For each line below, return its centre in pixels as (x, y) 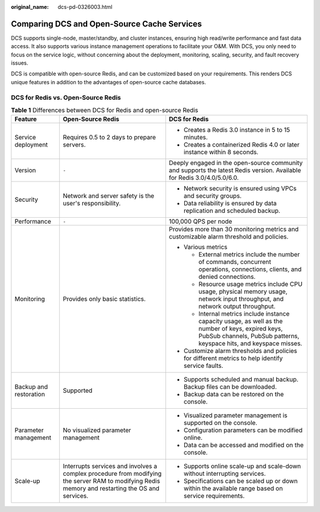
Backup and (31, 387)
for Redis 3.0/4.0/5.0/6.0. (204, 178)
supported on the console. (221, 423)
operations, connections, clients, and (250, 269)
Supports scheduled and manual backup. (241, 380)
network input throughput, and (241, 299)
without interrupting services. (225, 473)
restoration (30, 395)
